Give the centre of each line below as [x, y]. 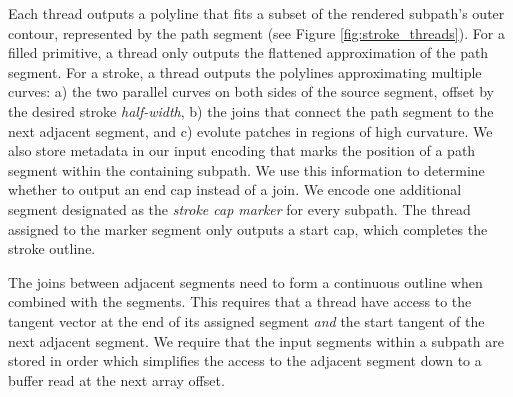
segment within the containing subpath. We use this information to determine [246, 169]
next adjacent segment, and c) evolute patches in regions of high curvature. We [250, 130]
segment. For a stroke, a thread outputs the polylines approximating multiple [245, 71]
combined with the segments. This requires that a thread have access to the [240, 301]
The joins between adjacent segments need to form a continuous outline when [245, 281]
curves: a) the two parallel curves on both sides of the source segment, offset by [251, 91]
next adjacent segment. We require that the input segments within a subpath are [256, 340]
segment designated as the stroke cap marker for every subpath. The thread [239, 208]
